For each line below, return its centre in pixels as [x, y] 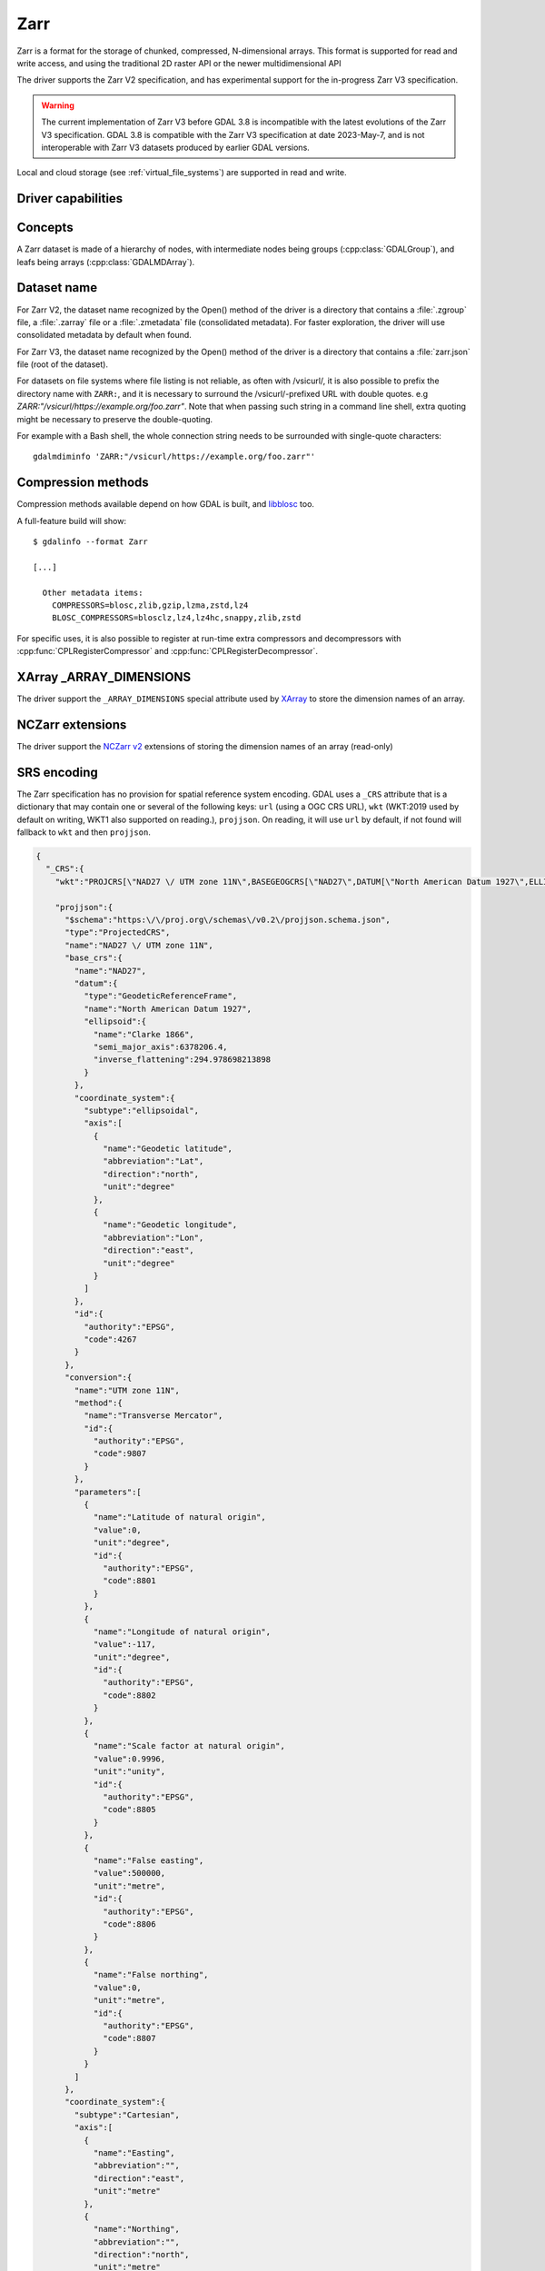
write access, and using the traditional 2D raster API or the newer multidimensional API [179, 63]
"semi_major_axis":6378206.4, [160, 1046]
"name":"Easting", [134, 2152]
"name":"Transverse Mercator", [153, 1416]
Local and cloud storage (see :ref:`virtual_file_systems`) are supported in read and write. [182, 173]
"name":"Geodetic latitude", [168, 1149]
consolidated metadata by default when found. [104, 335]
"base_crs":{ [94, 958]
